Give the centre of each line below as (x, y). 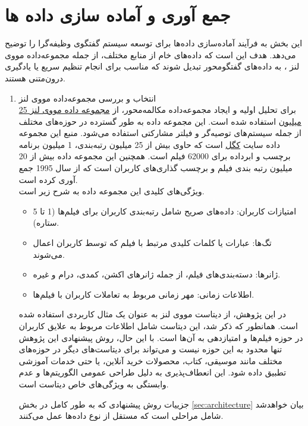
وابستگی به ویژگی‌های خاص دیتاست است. (94, 384)
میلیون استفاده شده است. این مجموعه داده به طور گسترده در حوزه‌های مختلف (160, 121)
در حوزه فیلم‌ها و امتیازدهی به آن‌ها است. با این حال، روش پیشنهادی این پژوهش (161, 337)
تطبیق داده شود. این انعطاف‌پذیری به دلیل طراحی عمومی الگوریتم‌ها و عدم (153, 372)
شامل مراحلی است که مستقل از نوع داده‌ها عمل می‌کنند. (121, 416)
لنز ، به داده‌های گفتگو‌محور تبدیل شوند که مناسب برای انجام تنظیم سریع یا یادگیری (152, 66)
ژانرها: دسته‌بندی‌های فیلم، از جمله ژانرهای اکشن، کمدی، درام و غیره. (157, 274)
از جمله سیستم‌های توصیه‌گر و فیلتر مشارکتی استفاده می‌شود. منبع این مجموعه (160, 133)
